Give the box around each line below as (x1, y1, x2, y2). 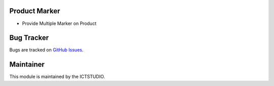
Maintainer (9, 60, 45, 69)
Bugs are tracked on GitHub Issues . (9, 47, 84, 53)
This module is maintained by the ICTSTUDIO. (9, 74, 105, 80)
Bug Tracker (9, 34, 49, 42)
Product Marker (9, 7, 60, 15)
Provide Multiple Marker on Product (22, 20, 96, 26)
